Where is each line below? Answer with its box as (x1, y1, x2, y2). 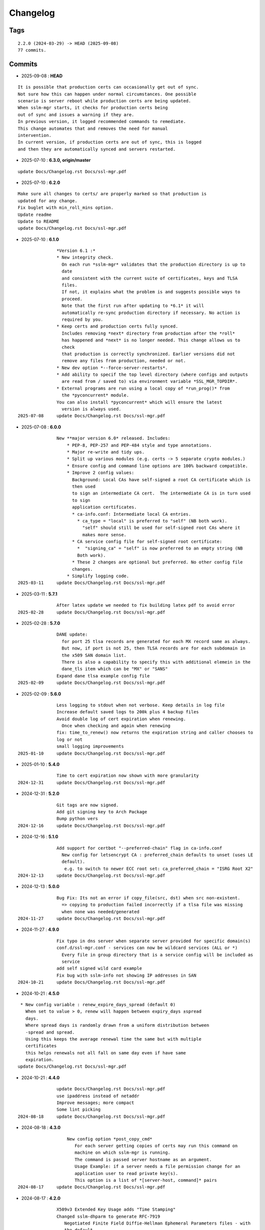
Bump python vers (56, 816, 98, 822)
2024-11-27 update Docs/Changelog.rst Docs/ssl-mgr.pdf (18, 916, 165, 922)
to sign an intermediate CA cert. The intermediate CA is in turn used (72, 491, 251, 496)
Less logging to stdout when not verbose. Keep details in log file (56, 702, 225, 708)
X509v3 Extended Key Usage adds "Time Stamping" (56, 1207, 176, 1212)
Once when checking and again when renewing (61, 723, 171, 729)
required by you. (61, 316, 104, 322)
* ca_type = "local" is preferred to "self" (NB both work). (77, 518, 228, 523)
